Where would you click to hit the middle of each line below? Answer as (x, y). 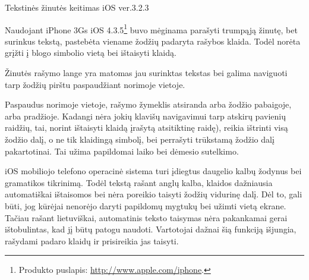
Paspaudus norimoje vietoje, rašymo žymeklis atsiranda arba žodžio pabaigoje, (148, 104)
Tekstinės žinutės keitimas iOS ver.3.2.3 (77, 7)
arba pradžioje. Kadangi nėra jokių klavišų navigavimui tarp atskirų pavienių (145, 116)
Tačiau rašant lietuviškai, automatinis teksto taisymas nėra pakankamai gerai (146, 217)
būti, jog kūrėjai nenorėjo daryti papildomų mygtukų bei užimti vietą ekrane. (146, 205)
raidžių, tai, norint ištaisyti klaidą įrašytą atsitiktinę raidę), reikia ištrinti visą (146, 128)
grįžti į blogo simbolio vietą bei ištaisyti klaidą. (91, 53)
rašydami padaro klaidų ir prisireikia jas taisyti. (92, 240)
